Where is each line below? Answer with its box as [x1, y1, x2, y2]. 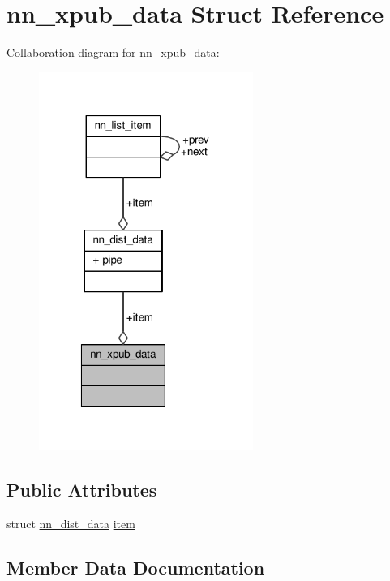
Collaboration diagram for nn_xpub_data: [6, 44, 220, 61]
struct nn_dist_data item [6, 515, 135, 532]
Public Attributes [6, 477, 157, 502]
